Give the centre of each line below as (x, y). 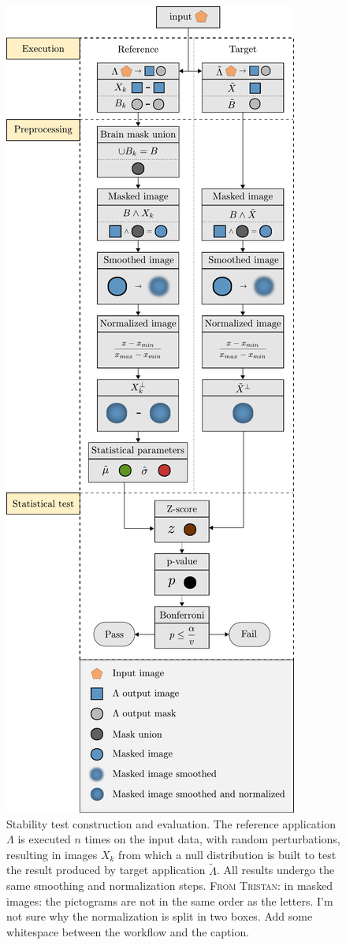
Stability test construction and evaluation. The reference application (171, 823)
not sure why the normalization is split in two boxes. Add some (160, 916)
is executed (44, 839)
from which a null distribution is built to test (227, 854)
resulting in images (52, 854)
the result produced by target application (106, 870)
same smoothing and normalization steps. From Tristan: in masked (170, 885)
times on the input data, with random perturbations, (212, 839)
